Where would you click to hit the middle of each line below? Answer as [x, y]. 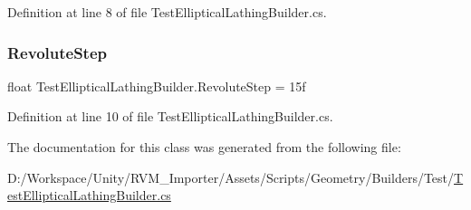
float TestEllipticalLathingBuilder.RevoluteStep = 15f [157, 86]
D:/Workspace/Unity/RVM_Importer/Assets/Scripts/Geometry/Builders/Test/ [231, 177]
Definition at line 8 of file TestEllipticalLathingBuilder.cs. [167, 12]
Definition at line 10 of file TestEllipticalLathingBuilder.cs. [170, 116]
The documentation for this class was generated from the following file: [204, 147]
